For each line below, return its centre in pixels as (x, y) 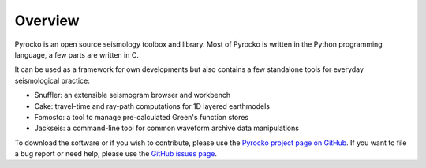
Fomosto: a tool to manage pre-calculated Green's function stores (142, 117)
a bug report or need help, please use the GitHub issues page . (116, 154)
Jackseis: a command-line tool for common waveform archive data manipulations (167, 128)
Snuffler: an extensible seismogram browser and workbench (133, 95)
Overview (47, 21)
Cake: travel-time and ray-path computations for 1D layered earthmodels (152, 106)
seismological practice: (52, 80)
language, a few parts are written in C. (77, 54)
